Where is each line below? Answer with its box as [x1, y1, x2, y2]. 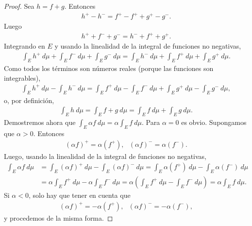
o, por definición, [4, 95, 54, 105]
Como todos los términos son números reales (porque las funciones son [4, 63, 214, 73]
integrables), [4, 72, 41, 83]
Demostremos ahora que [4, 117, 76, 127]
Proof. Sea [4, 1, 34, 11]
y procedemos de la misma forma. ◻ [4, 212, 113, 223]
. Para [142, 117, 160, 127]
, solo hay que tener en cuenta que [28, 190, 131, 200]
